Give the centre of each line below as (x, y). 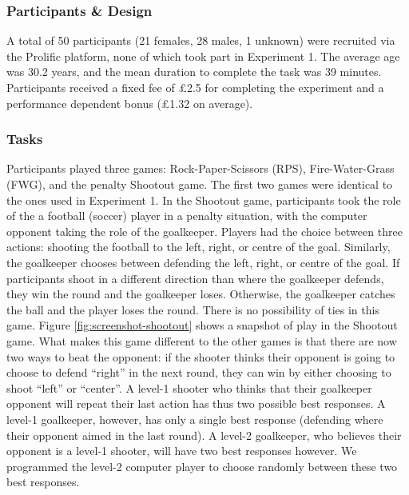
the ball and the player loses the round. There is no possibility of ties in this (193, 309)
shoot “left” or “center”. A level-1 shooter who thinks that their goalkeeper (189, 387)
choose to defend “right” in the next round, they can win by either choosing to (199, 372)
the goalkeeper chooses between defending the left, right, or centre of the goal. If (203, 262)
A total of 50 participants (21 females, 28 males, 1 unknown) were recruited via (201, 40)
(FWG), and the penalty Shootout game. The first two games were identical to (200, 184)
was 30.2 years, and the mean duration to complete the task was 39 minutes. (194, 72)
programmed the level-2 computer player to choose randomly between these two (202, 466)
